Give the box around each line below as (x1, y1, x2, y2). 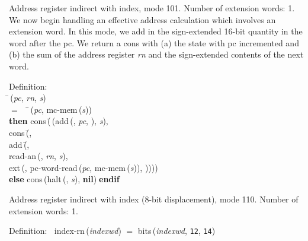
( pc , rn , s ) (10, 91, 46, 104)
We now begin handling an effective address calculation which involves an (9, 13, 276, 26)
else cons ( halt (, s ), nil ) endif (9, 173, 120, 185)
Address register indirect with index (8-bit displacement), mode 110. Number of (9, 192, 299, 205)
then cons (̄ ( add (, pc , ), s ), (9, 115, 108, 127)
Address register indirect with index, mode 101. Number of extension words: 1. (9, 2, 295, 14)
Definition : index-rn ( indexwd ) (9, 224, 121, 237)
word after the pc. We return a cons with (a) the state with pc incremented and (9, 36, 299, 49)
